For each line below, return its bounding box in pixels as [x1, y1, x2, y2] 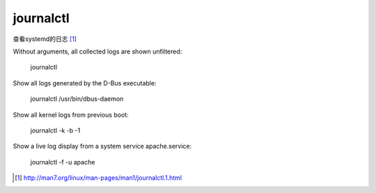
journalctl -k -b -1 [30, 126, 81, 135]
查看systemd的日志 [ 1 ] [13, 35, 77, 43]
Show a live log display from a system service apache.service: [13, 142, 192, 151]
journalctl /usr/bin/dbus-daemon [30, 94, 124, 103]
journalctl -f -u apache [30, 158, 95, 166]
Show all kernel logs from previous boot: [13, 110, 129, 119]
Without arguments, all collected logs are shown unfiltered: [13, 47, 182, 56]
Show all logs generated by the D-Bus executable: [13, 78, 157, 87]
